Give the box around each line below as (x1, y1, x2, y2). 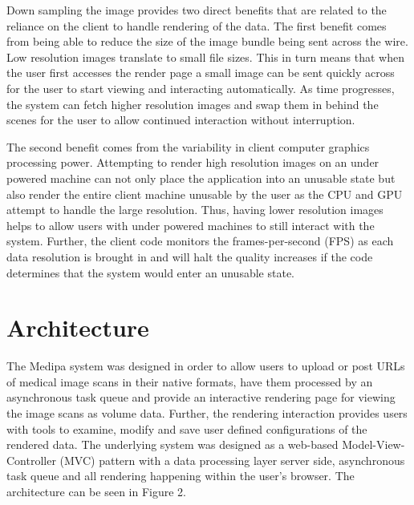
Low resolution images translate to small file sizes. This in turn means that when (6, 48, 404, 65)
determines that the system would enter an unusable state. (6, 264, 294, 281)
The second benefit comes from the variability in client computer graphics (6, 138, 370, 155)
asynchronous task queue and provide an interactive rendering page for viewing (6, 389, 396, 406)
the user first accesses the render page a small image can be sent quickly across (6, 64, 395, 81)
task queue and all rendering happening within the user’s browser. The (6, 467, 355, 484)
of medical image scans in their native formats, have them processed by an (6, 373, 373, 390)
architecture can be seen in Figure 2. (6, 483, 186, 499)
